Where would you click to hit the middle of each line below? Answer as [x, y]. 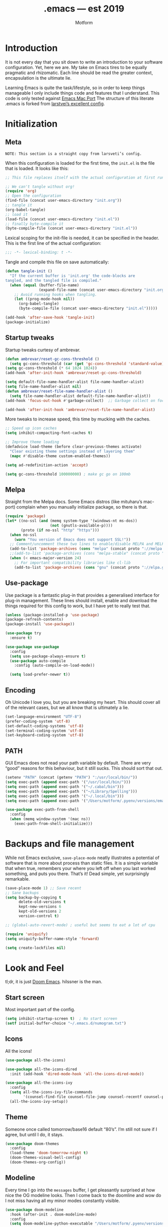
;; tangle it [19, 205]
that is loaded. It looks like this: [37, 168]
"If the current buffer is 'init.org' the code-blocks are [72, 276]
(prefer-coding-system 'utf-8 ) [38, 721]
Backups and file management [70, 844]
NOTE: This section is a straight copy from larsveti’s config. [73, 154]
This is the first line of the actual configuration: [53, 243]
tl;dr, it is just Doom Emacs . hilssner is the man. [54, 982]
